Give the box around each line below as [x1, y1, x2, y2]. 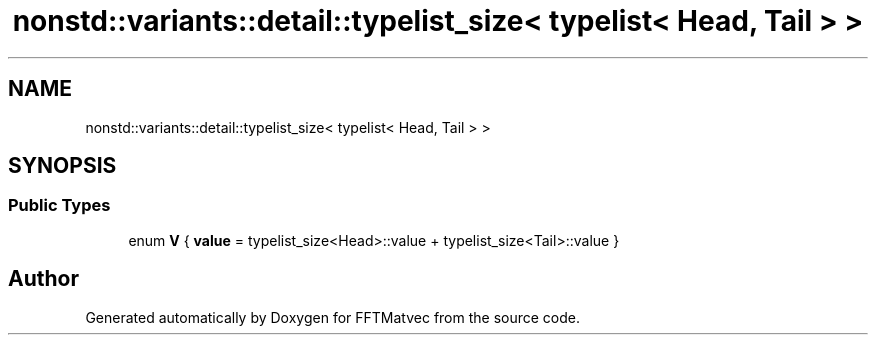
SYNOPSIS [8, 153, 117, 179]
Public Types [8, 195, 111, 216]
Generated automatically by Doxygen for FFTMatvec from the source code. [85, 308, 581, 326]
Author [8, 266, 79, 292]
